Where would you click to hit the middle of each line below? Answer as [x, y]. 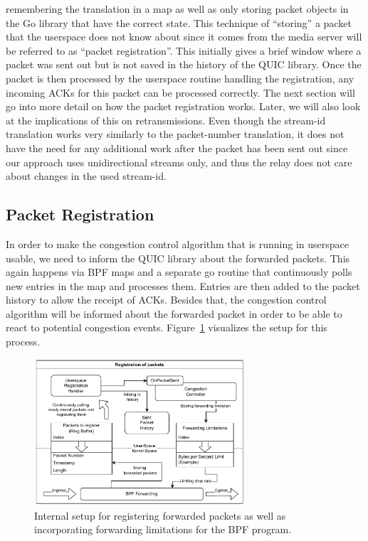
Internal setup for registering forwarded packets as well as [160, 515]
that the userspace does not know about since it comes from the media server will [184, 37]
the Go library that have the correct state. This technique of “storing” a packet [179, 22]
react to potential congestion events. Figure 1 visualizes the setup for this [167, 327]
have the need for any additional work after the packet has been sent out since [177, 148]
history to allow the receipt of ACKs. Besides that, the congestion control [166, 300]
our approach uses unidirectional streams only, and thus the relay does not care [179, 162]
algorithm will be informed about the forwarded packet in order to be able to [174, 313]
